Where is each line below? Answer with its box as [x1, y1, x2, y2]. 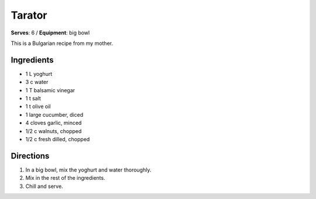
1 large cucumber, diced [25, 111, 84, 118]
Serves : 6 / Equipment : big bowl [11, 29, 90, 36]
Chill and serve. [25, 183, 64, 190]
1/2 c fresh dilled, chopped [25, 135, 90, 142]
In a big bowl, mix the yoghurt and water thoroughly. [25, 166, 152, 173]
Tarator [11, 9, 47, 22]
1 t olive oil [25, 103, 51, 110]
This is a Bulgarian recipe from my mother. [11, 40, 114, 47]
